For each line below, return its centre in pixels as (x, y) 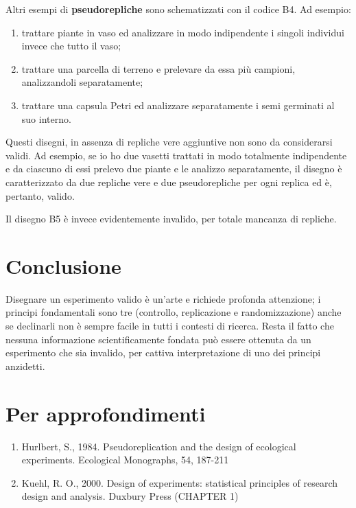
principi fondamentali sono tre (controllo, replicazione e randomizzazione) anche (174, 312)
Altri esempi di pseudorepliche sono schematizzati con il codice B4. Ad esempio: (178, 9)
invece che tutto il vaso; (71, 46)
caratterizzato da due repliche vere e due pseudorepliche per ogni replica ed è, (169, 182)
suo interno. (46, 118)
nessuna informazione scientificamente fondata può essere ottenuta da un (158, 339)
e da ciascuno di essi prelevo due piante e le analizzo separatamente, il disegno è (174, 169)
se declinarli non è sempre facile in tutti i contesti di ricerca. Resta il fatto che (170, 326)
